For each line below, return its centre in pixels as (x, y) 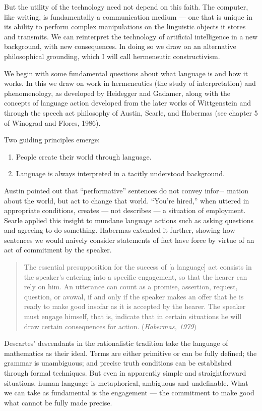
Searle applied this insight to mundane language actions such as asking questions (129, 220)
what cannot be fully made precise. (58, 402)
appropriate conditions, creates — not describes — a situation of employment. (125, 210)
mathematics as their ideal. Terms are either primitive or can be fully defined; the (130, 353)
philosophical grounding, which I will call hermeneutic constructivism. (112, 56)
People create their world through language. (84, 156)
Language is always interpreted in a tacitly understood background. (120, 173)
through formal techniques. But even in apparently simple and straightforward (125, 373)
